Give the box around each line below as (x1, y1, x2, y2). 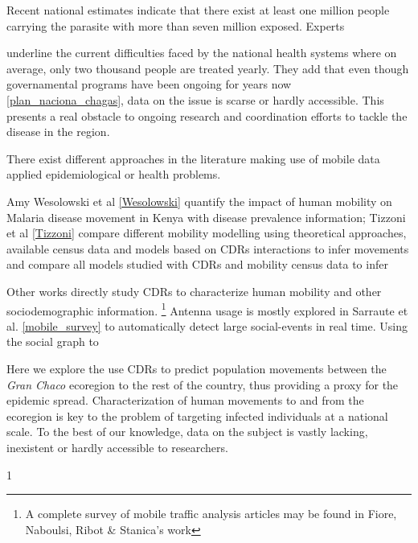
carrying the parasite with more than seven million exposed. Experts (6, 17, 345, 34)
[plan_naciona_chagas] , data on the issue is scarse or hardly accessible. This (6, 91, 384, 108)
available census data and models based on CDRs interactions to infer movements (6, 240, 409, 257)
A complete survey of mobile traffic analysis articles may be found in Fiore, (25, 505, 397, 522)
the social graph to (6, 333, 99, 350)
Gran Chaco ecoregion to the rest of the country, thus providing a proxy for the (6, 376, 399, 393)
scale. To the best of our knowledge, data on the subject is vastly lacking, (6, 423, 368, 440)
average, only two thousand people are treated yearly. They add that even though (6, 60, 409, 76)
